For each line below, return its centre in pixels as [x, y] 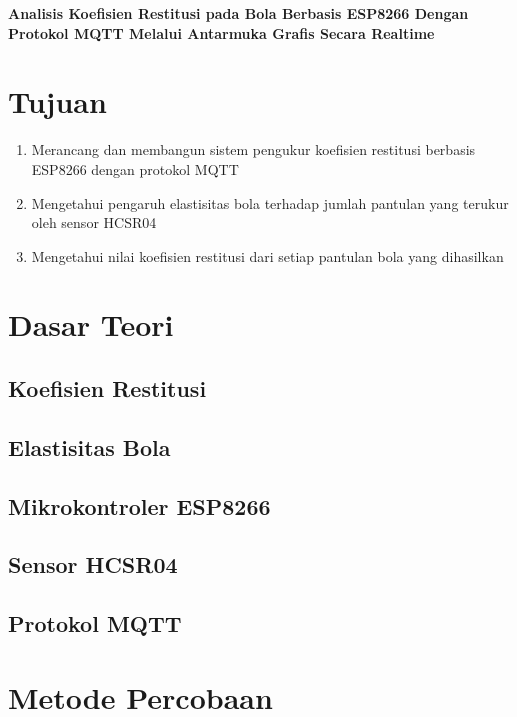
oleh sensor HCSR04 [94, 222]
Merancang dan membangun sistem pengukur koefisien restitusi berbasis [253, 149]
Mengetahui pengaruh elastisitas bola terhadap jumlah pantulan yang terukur [270, 202]
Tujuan [57, 101]
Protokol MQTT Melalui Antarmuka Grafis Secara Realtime [221, 32]
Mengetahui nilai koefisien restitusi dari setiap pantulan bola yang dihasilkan [267, 255]
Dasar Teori [91, 324]
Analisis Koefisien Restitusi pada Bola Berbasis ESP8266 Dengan [238, 13]
